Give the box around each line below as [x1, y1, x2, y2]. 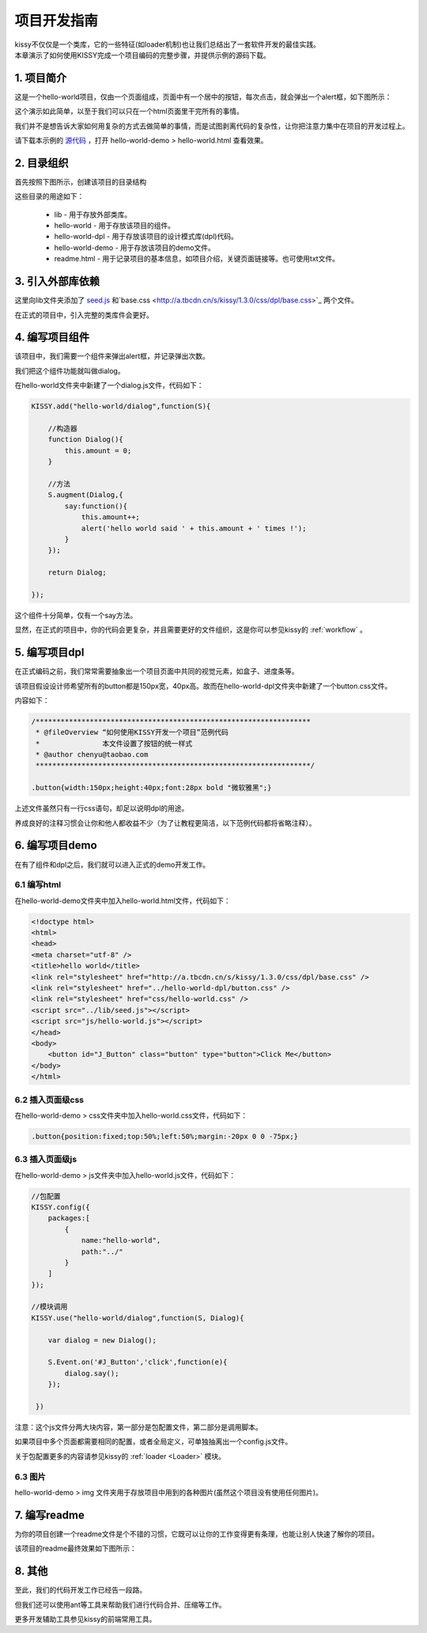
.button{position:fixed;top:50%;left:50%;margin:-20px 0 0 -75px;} [31, 1132, 299, 1141]
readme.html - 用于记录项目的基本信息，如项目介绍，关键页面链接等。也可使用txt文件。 [54, 254, 340, 264]
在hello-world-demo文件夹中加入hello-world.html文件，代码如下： [14, 895, 231, 906]
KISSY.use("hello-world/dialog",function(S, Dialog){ [31, 1313, 244, 1322]
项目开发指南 [14, 12, 99, 29]
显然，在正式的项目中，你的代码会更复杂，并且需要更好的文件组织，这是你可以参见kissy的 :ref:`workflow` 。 [14, 625, 368, 635]
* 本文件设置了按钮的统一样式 [36, 739, 193, 748]
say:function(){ [64, 501, 128, 511]
